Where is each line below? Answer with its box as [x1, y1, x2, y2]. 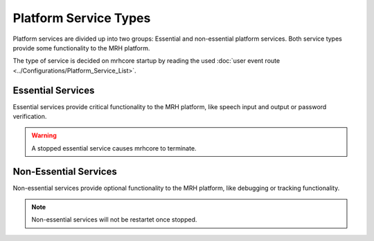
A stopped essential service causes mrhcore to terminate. [31, 144, 197, 152]
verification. [12, 113, 47, 121]
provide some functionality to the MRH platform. [12, 44, 150, 52]
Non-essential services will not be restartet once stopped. [31, 215, 197, 224]
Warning [31, 131, 57, 139]
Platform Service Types [12, 10, 151, 26]
